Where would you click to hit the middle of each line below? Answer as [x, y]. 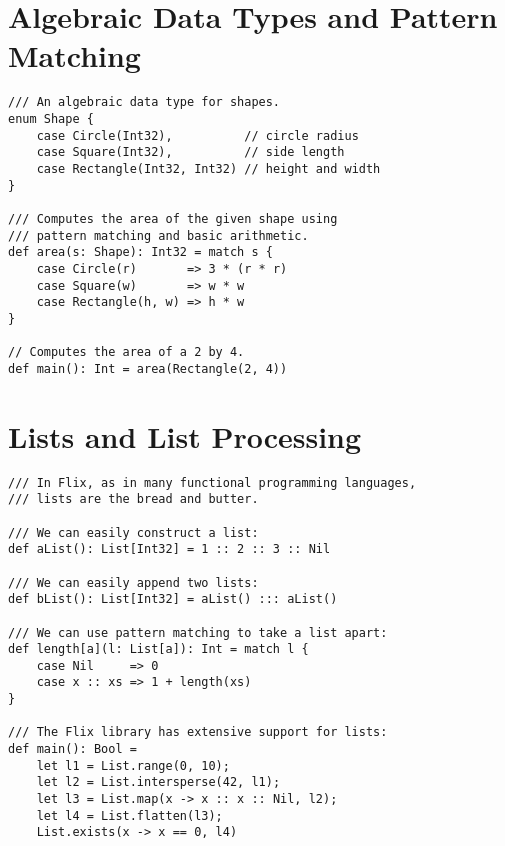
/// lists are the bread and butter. [133, 499]
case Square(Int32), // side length [190, 152]
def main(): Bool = [72, 749]
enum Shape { [51, 118]
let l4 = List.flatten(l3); [129, 815]
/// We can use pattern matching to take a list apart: [198, 632]
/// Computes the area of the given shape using [173, 218]
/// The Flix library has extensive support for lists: [198, 732]
